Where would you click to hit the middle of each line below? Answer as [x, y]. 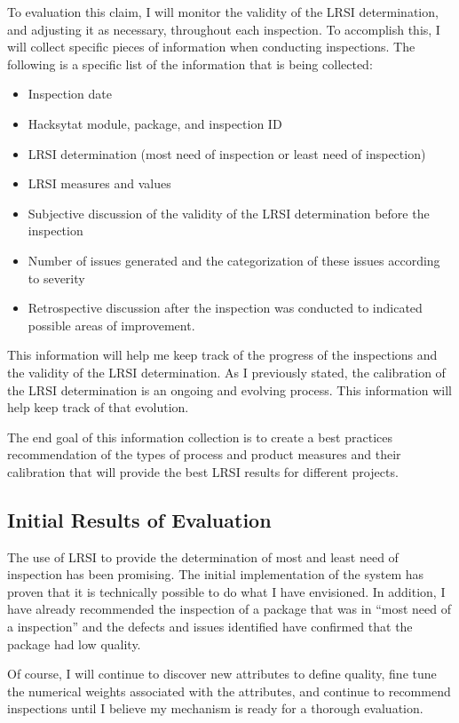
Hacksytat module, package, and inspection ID [155, 123]
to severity [56, 278]
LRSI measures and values [99, 183]
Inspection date [70, 94]
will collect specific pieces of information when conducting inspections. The [211, 47]
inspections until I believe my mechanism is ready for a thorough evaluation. [215, 708]
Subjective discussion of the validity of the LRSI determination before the [229, 213]
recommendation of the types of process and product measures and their [204, 454]
